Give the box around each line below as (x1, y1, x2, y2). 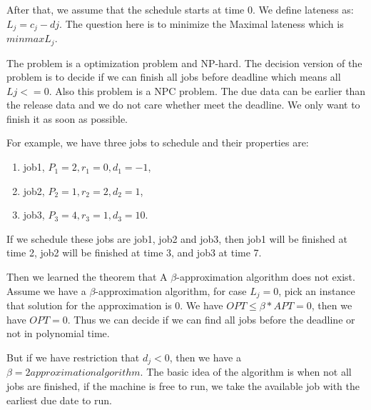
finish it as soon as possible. (6, 111, 128, 126)
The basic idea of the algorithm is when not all (146, 364, 352, 379)
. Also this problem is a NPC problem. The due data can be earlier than (49, 83, 366, 98)
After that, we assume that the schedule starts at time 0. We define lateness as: (6, 2, 354, 16)
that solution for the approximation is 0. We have (6, 298, 223, 313)
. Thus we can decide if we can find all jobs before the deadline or (67, 311, 355, 326)
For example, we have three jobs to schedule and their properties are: (6, 135, 309, 150)
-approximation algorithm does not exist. (176, 269, 355, 284)
